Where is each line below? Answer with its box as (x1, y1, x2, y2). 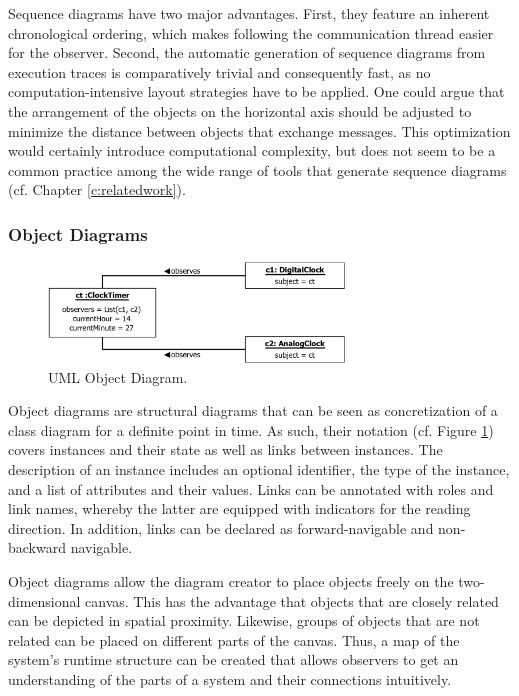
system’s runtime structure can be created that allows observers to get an (8, 649, 459, 670)
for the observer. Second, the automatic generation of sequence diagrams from (8, 42, 486, 63)
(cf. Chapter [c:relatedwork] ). (8, 179, 186, 200)
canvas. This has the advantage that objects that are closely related (85, 590, 499, 611)
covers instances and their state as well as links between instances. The (8, 439, 443, 460)
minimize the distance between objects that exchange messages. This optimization (8, 120, 511, 141)
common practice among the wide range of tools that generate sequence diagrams (8, 159, 507, 180)
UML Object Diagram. (48, 366, 188, 387)
